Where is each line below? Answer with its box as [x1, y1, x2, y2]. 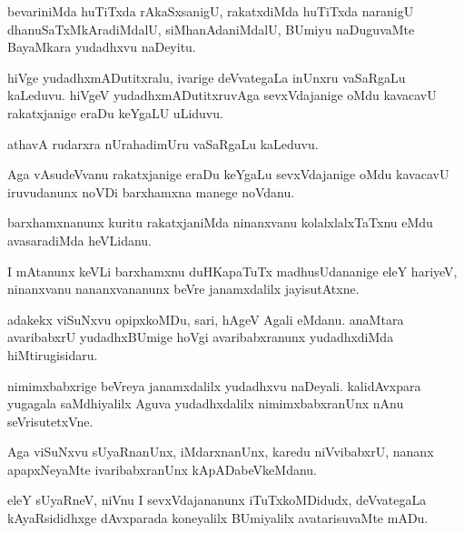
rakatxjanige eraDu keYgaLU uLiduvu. [7, 103, 223, 122]
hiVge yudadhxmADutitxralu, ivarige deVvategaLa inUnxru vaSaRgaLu [7, 67, 406, 86]
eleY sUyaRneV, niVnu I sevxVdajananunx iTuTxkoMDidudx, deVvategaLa [7, 490, 427, 509]
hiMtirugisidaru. [7, 345, 98, 364]
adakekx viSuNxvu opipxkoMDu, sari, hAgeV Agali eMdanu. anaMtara [7, 309, 404, 328]
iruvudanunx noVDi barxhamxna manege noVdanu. [7, 182, 295, 201]
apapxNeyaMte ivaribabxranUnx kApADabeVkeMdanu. [7, 459, 318, 478]
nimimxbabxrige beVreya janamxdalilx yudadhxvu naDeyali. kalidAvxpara [7, 376, 421, 395]
